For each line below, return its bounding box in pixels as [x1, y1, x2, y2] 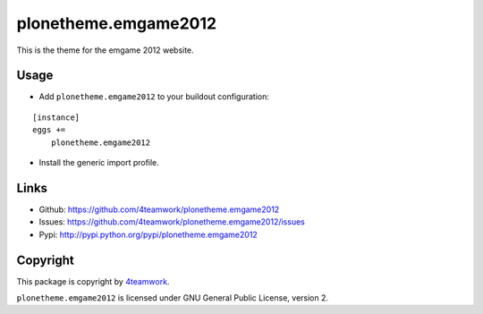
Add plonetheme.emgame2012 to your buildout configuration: [38, 91, 270, 102]
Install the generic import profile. [38, 157, 160, 168]
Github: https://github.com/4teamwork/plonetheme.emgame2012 [38, 204, 280, 215]
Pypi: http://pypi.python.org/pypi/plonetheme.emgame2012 [38, 229, 258, 240]
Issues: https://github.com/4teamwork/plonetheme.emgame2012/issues [38, 216, 306, 227]
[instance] [32, 112, 80, 123]
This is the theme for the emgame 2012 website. [16, 45, 194, 55]
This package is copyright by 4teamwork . [16, 276, 170, 286]
